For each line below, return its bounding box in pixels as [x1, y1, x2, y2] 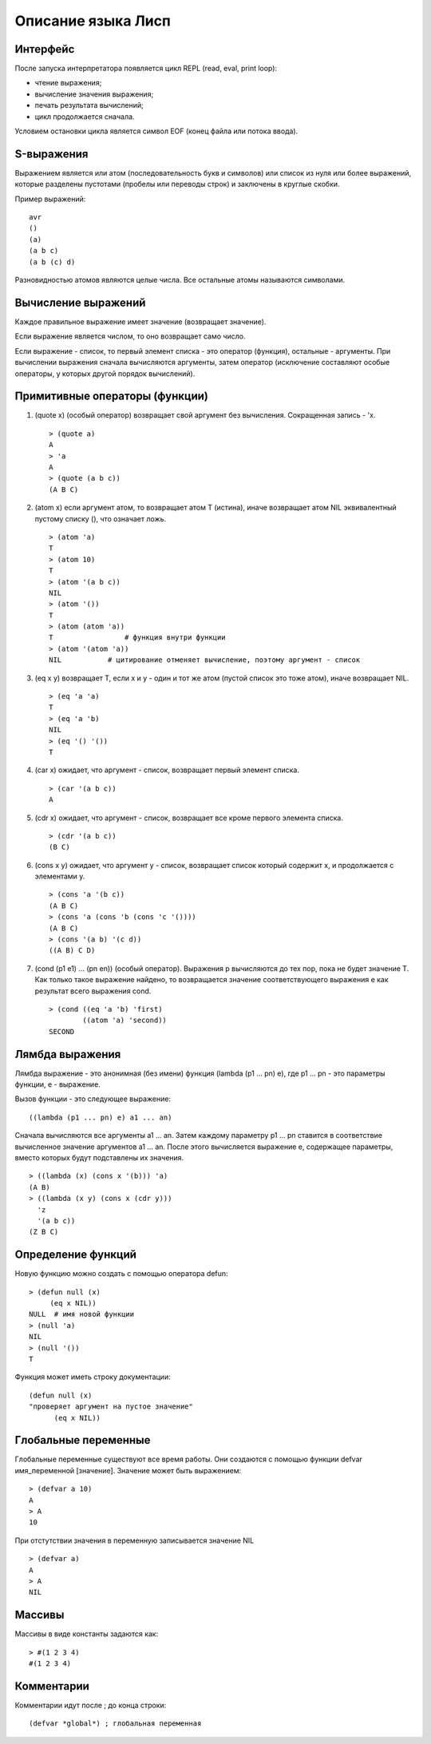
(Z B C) [29, 1227, 59, 1237]
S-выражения [14, 147, 89, 161]
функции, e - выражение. [14, 1080, 101, 1089]
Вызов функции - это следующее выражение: [14, 1094, 172, 1104]
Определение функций [14, 1248, 137, 1262]
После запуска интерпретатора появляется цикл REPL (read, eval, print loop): [14, 64, 278, 73]
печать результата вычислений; [34, 101, 144, 110]
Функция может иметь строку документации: [14, 1372, 171, 1381]
